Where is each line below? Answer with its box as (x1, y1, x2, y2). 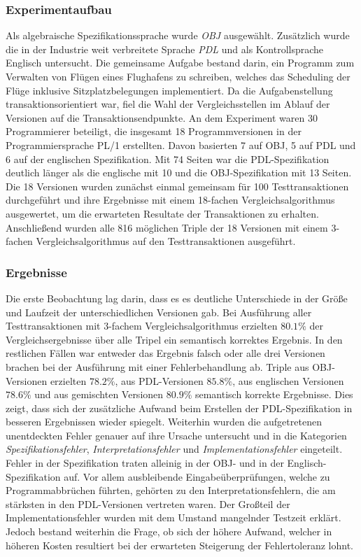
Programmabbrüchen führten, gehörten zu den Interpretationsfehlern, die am (6, 483, 336, 498)
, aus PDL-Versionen (115, 373, 204, 388)
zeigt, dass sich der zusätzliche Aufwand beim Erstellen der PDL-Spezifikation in (6, 400, 353, 415)
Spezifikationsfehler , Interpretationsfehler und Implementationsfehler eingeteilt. (6, 442, 343, 456)
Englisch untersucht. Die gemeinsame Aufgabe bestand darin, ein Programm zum (6, 55, 355, 70)
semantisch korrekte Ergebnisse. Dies (194, 387, 353, 402)
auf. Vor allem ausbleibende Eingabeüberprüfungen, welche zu (64, 469, 330, 484)
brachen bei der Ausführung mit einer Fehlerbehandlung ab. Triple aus (6, 359, 309, 374)
